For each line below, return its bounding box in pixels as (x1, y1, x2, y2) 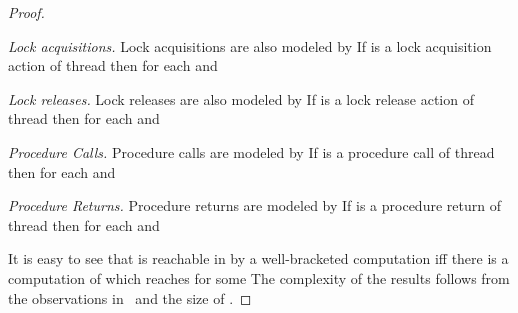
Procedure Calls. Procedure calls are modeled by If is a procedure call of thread (8, 141, 495, 162)
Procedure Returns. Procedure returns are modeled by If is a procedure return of (8, 195, 501, 216)
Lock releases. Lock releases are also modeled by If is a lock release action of (8, 88, 474, 109)
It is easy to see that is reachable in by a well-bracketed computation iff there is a (8, 248, 509, 269)
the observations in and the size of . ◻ (8, 287, 252, 308)
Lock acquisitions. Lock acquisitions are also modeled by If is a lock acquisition (8, 35, 492, 56)
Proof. (8, 2, 45, 22)
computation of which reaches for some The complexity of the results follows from (8, 267, 510, 288)
